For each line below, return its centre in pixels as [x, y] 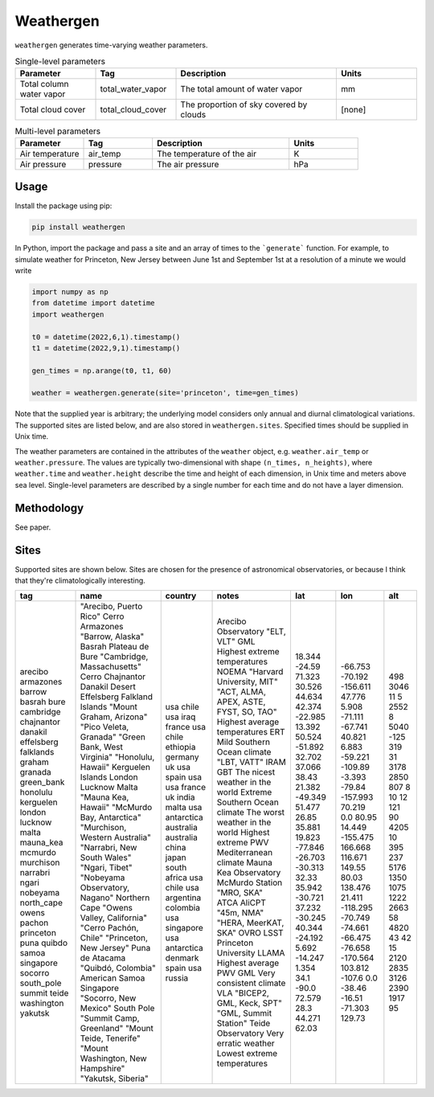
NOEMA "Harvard [250, 672]
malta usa [184, 808]
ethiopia [180, 747]
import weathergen [68, 314]
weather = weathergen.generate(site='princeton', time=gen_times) [165, 393]
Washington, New [114, 1058]
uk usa [178, 767]
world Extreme [244, 792]
